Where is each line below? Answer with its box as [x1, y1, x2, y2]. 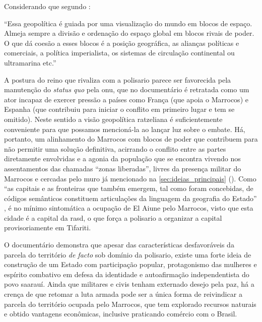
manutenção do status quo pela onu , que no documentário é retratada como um [4, 84, 249, 95]
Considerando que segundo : [4, 1, 91, 11]
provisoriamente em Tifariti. [4, 222, 91, 233]
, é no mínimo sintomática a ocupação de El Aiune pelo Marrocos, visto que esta [4, 203, 253, 213]
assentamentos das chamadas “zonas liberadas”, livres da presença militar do [4, 163, 241, 173]
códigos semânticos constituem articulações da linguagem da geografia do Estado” [4, 192, 257, 203]
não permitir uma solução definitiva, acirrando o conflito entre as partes [4, 143, 226, 154]
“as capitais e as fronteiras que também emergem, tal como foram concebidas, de [4, 183, 253, 194]
